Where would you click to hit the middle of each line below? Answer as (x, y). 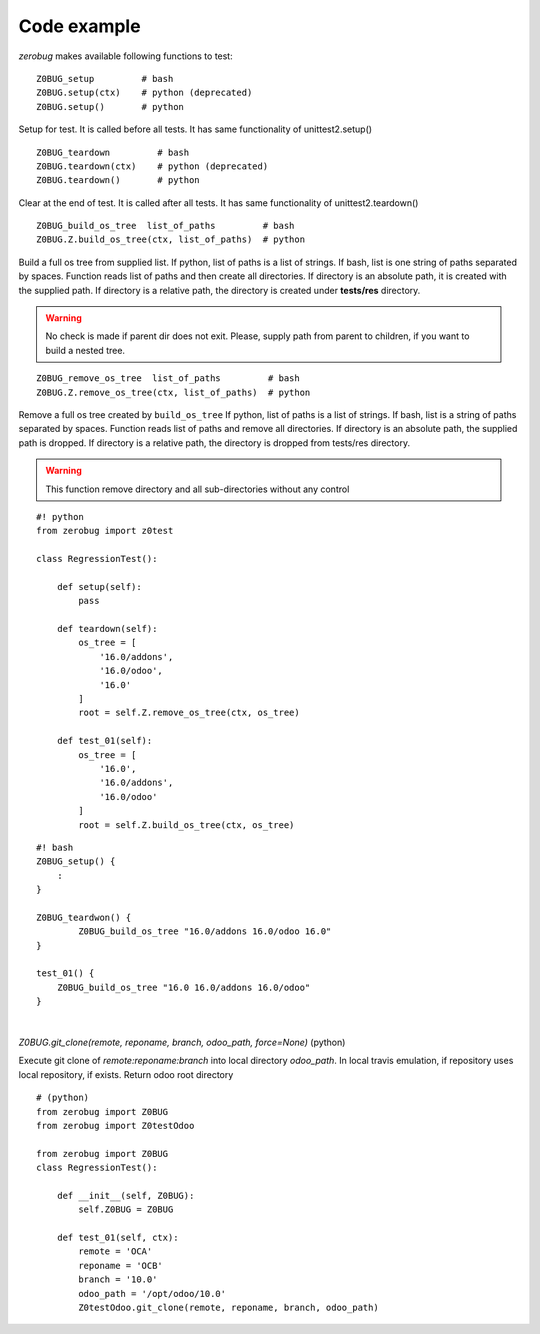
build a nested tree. (85, 350)
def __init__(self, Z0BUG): (125, 1195)
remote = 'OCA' (115, 1251)
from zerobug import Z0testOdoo (115, 1125)
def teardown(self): (107, 629)
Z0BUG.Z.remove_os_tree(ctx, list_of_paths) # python (173, 392)
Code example (79, 26)
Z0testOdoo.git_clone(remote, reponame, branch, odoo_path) (228, 1308)
